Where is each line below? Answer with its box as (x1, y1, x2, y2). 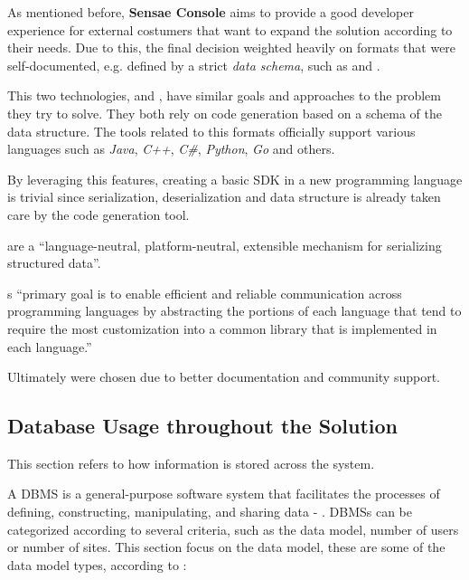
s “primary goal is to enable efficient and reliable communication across (7, 283, 402, 302)
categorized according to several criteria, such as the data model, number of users (7, 519, 459, 538)
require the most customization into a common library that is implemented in (7, 319, 437, 338)
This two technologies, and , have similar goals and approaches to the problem (7, 86, 441, 105)
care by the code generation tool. (7, 204, 190, 223)
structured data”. (7, 253, 101, 272)
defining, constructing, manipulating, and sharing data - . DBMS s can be (7, 502, 412, 521)
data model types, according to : (7, 555, 187, 574)
